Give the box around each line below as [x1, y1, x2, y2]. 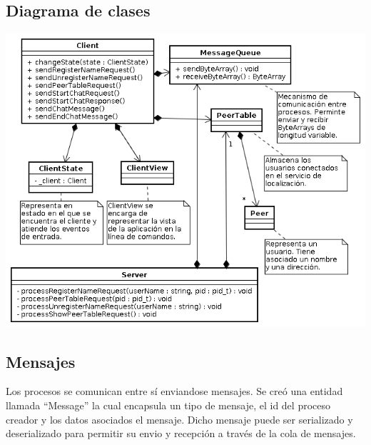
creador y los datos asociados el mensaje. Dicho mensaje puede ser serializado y [6, 411, 353, 426]
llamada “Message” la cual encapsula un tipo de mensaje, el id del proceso [6, 397, 330, 412]
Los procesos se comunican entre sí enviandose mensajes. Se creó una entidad [6, 384, 343, 399]
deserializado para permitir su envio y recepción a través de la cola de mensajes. [6, 426, 356, 441]
